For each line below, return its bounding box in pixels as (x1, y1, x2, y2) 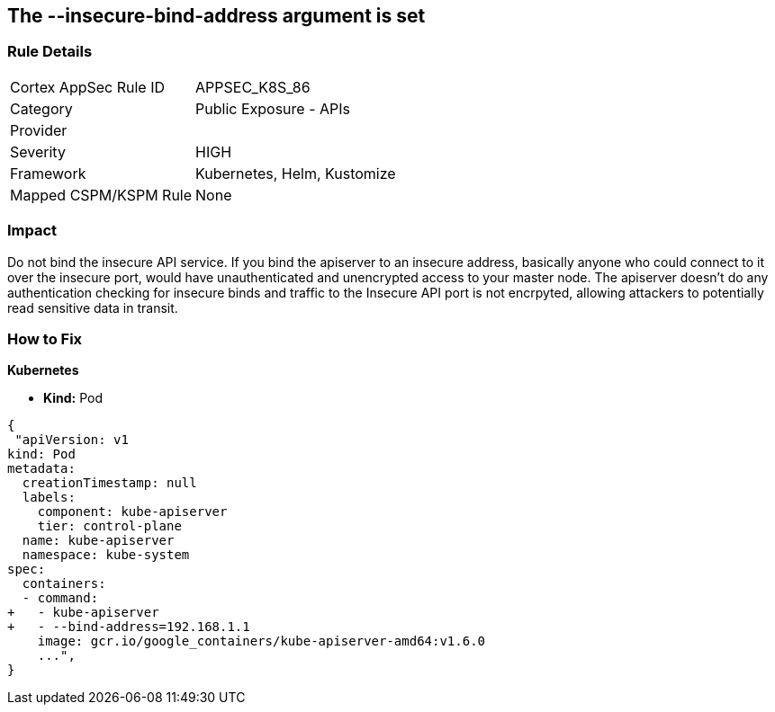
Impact (7, 221, 58, 240)
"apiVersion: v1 (14, 432, 129, 448)
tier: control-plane (37, 519, 182, 534)
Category (10, 99, 73, 118)
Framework (10, 164, 86, 182)
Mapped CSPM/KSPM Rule (10, 185, 193, 204)
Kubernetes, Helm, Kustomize (195, 164, 396, 182)
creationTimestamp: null (22, 476, 197, 491)
